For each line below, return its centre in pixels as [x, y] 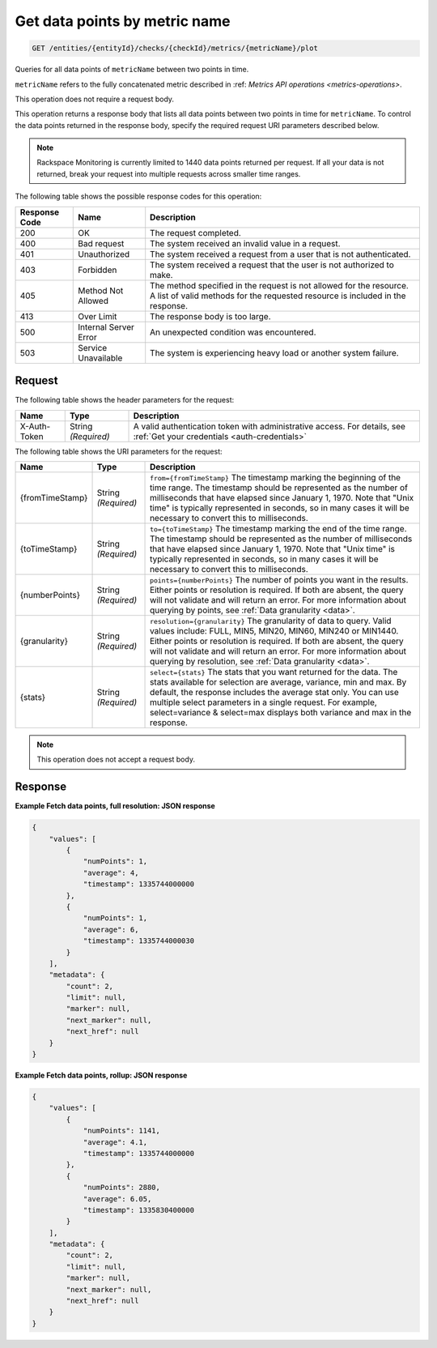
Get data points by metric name [123, 21]
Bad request [101, 243]
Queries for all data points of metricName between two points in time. [132, 70]
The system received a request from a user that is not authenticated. [280, 254]
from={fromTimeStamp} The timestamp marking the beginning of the [275, 477]
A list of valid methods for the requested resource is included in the [278, 296]
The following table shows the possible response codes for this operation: [138, 196]
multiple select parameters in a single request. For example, [264, 702]
